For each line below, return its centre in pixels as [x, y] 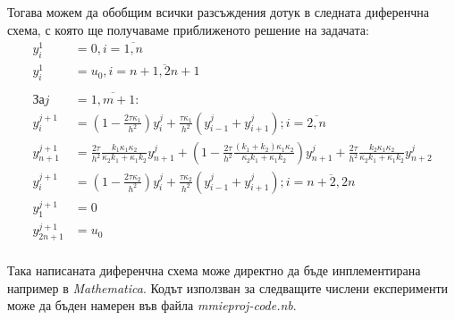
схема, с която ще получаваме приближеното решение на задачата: [188, 29]
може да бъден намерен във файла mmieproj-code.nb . [152, 305]
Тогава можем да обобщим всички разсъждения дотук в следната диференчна [218, 12]
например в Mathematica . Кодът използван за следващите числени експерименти [227, 287]
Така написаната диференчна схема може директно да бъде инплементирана [214, 270]
